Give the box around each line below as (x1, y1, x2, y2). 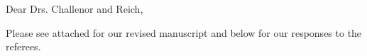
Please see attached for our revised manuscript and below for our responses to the (6, 25, 362, 40)
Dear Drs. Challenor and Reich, (6, 1, 143, 16)
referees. (6, 39, 41, 54)
